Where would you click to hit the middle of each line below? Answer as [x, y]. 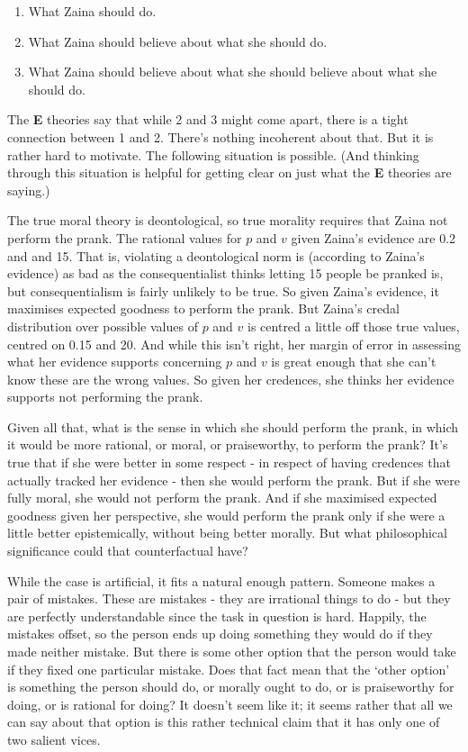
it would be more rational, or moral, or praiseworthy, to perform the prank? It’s [228, 444]
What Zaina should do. [92, 11]
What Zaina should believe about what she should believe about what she [233, 72]
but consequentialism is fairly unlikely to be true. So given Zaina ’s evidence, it [223, 290]
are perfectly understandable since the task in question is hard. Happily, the [217, 616]
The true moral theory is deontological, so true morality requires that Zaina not [228, 220]
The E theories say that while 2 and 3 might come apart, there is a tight [208, 119]
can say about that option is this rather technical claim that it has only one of [224, 722]
